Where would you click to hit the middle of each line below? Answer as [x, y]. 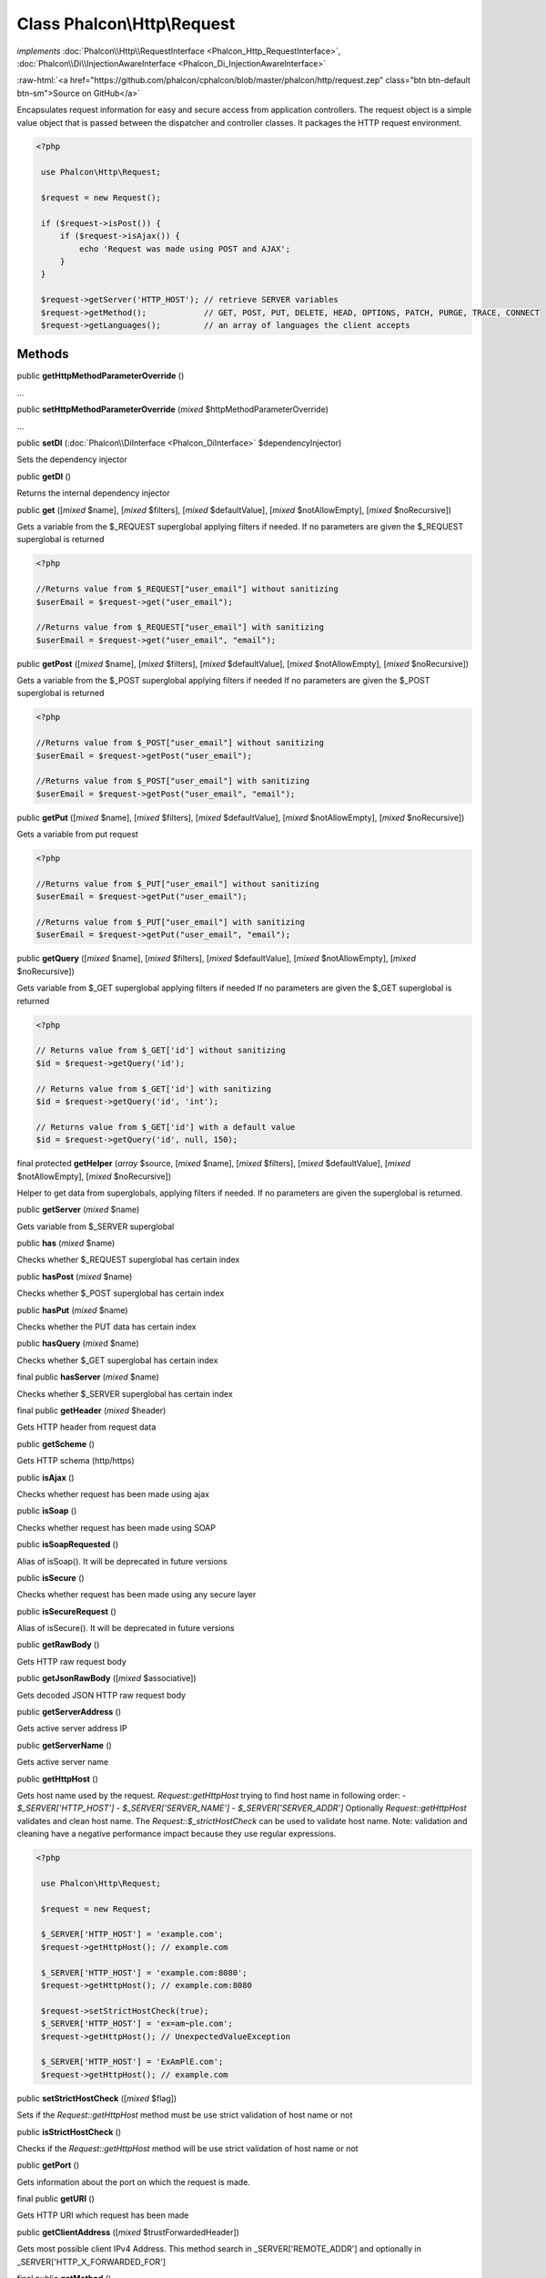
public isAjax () [45, 1477]
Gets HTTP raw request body [71, 1661]
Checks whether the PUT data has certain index [106, 1327]
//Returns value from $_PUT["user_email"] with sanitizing [170, 922]
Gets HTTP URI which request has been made [103, 2215]
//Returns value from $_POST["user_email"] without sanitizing [180, 743]
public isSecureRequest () [67, 1611]
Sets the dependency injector [72, 459]
